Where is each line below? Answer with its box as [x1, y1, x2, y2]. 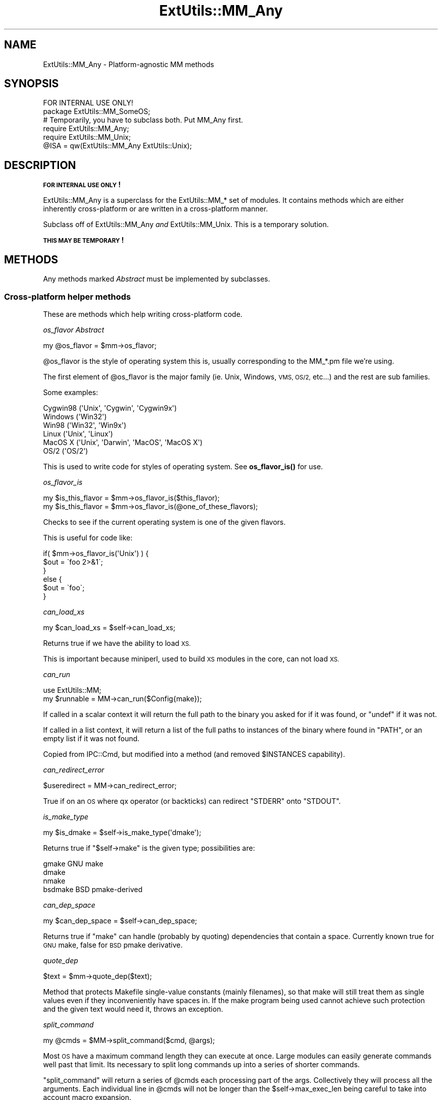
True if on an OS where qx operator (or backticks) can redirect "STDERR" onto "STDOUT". [43, 796, 341, 805]
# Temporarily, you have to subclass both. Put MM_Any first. [43, 116, 243, 125]
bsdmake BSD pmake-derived [43, 885, 143, 894]
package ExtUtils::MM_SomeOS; [43, 107, 150, 116]
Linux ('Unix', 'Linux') [43, 429, 113, 438]
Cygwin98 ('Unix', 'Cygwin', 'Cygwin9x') [43, 403, 177, 412]
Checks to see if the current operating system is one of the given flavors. [43, 517, 286, 526]
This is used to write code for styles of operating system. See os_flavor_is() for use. [43, 462, 323, 471]
